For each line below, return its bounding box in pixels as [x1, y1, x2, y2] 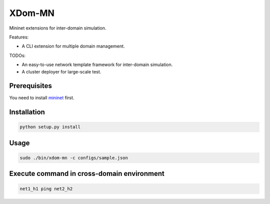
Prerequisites [9, 81, 52, 90]
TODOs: [9, 52, 26, 58]
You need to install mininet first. [9, 95, 74, 101]
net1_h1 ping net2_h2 [19, 185, 73, 191]
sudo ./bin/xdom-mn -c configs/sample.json [19, 155, 128, 160]
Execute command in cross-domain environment [9, 169, 164, 178]
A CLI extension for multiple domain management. [21, 43, 125, 49]
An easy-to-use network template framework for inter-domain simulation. [21, 61, 173, 67]
